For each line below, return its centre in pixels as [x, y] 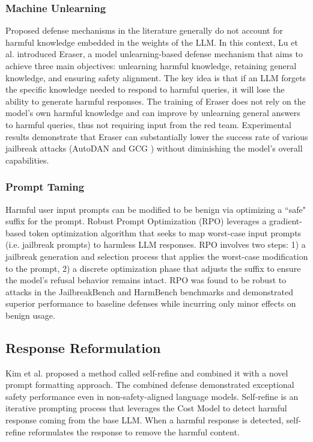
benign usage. [30, 315]
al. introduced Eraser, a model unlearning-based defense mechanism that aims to [154, 54]
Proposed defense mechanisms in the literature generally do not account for [144, 30]
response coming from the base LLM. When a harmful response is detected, [144, 420]
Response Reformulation [83, 347]
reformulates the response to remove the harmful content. [134, 431]
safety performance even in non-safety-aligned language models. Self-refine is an [152, 396]
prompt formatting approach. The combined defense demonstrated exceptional [150, 385]
